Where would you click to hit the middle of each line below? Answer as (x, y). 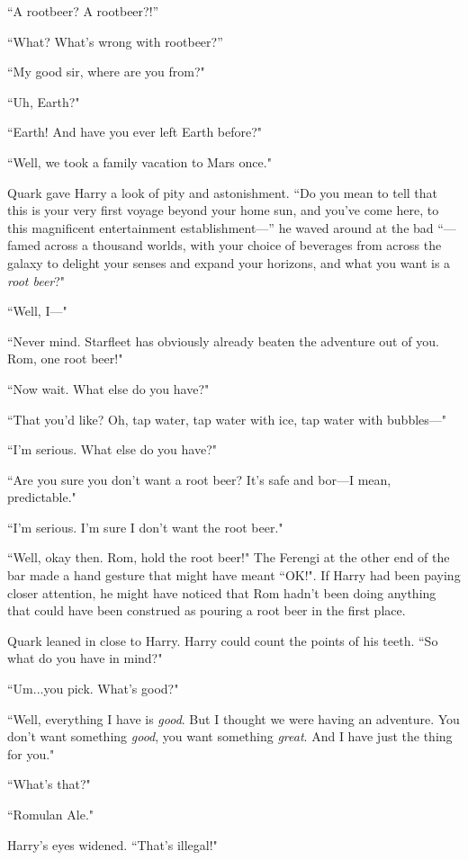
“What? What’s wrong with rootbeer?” (115, 41)
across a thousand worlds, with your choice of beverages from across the (243, 245)
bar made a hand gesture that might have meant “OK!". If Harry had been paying (234, 575)
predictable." (42, 497)
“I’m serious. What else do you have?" (112, 449)
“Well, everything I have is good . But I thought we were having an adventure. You (234, 718)
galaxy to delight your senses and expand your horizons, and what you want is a (229, 262)
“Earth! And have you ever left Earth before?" (135, 132)
